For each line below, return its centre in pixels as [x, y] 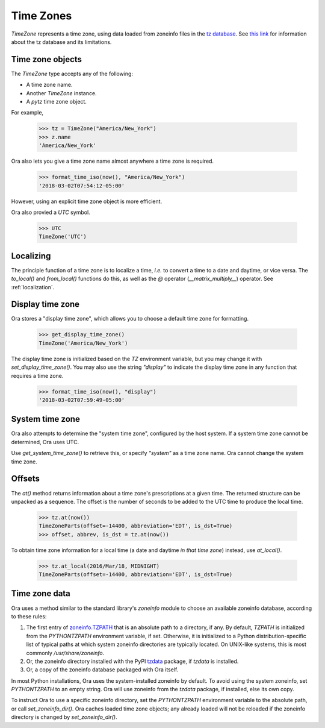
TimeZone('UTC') [63, 237]
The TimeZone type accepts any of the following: [72, 74]
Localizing [31, 256]
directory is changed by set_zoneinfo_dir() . [64, 717]
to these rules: [29, 616]
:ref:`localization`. [33, 287]
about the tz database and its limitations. [61, 42]
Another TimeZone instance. [61, 93]
